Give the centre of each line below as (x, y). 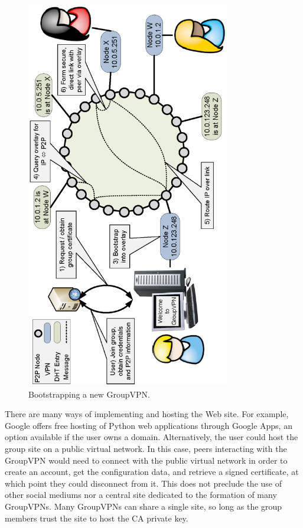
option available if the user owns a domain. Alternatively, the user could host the (151, 437)
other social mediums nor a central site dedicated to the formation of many (141, 495)
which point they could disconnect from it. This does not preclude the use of (143, 483)
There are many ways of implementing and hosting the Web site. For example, (147, 414)
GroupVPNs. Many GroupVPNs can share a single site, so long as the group (144, 506)
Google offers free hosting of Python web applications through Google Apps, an (149, 425)
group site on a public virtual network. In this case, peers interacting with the (146, 449)
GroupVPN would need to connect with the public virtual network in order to (146, 460)
